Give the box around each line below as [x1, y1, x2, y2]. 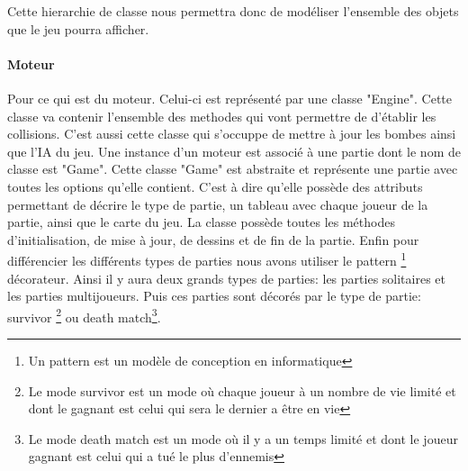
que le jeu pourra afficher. [7, 19, 149, 38]
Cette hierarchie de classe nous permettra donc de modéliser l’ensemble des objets [7, 2, 459, 20]
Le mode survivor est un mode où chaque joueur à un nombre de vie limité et [28, 381, 456, 400]
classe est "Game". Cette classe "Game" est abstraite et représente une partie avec [7, 159, 458, 178]
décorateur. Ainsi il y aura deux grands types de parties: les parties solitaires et [7, 268, 445, 287]
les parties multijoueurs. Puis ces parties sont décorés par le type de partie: [7, 286, 421, 305]
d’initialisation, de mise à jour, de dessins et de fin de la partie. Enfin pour [7, 230, 419, 249]
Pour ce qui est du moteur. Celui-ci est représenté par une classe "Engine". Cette [7, 88, 452, 107]
